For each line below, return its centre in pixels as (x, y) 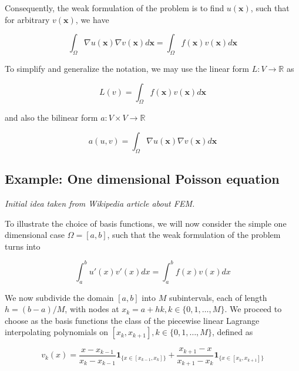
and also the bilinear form (51, 117)
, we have (92, 19)
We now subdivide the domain (59, 297)
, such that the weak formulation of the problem (194, 235)
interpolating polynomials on (56, 332)
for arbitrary (27, 19)
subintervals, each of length (218, 297)
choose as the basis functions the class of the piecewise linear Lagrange (132, 320)
